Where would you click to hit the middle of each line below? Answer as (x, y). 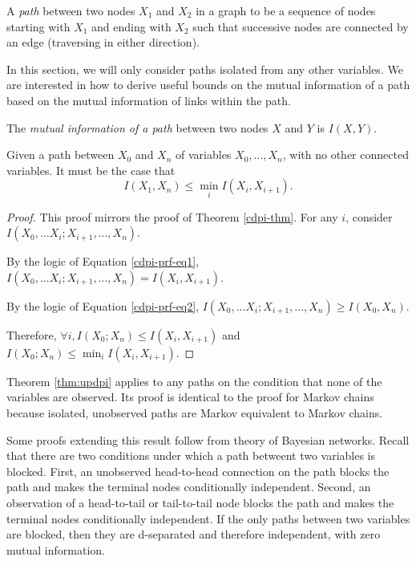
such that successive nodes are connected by (301, 26)
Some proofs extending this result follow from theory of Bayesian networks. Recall (208, 439)
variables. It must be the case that (91, 170)
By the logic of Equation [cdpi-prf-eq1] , (103, 261)
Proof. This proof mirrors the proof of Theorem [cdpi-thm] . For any (172, 216)
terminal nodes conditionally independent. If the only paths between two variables (208, 518)
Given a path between (61, 154)
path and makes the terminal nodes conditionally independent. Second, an (189, 487)
